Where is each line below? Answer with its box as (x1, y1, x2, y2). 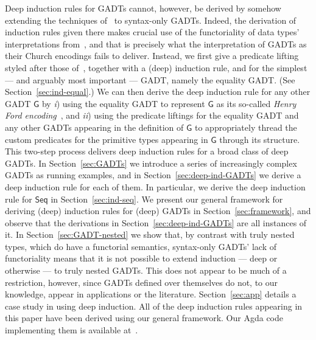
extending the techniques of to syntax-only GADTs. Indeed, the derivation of (5, 13, 297, 26)
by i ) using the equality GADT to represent (41, 97, 205, 109)
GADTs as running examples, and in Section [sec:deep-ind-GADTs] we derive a (5, 168, 301, 181)
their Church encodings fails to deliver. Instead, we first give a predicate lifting (5, 49, 299, 62)
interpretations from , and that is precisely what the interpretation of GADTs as (5, 37, 307, 50)
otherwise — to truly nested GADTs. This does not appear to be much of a (5, 264, 287, 277)
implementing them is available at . (5, 324, 138, 336)
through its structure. (219, 133, 300, 145)
